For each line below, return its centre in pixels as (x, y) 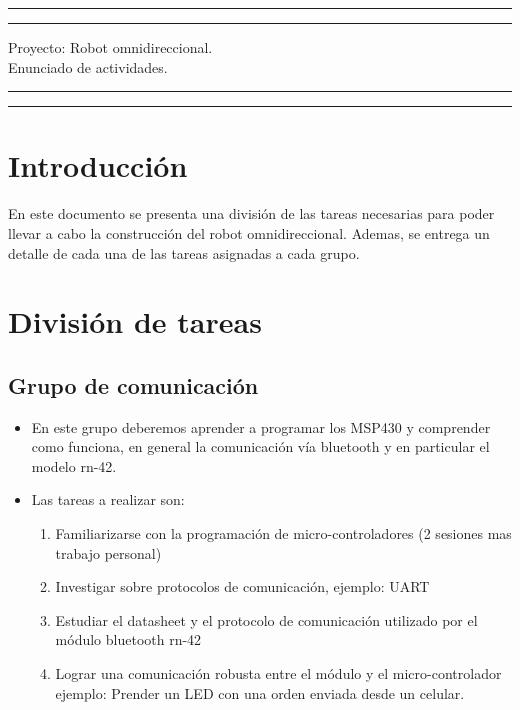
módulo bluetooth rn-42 (128, 639)
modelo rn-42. (74, 465)
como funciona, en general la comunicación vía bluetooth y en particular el (260, 446)
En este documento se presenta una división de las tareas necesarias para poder (251, 213)
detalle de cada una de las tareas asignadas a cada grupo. (184, 252)
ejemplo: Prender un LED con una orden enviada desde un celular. (260, 692)
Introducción (98, 165)
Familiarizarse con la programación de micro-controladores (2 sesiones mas (283, 533)
